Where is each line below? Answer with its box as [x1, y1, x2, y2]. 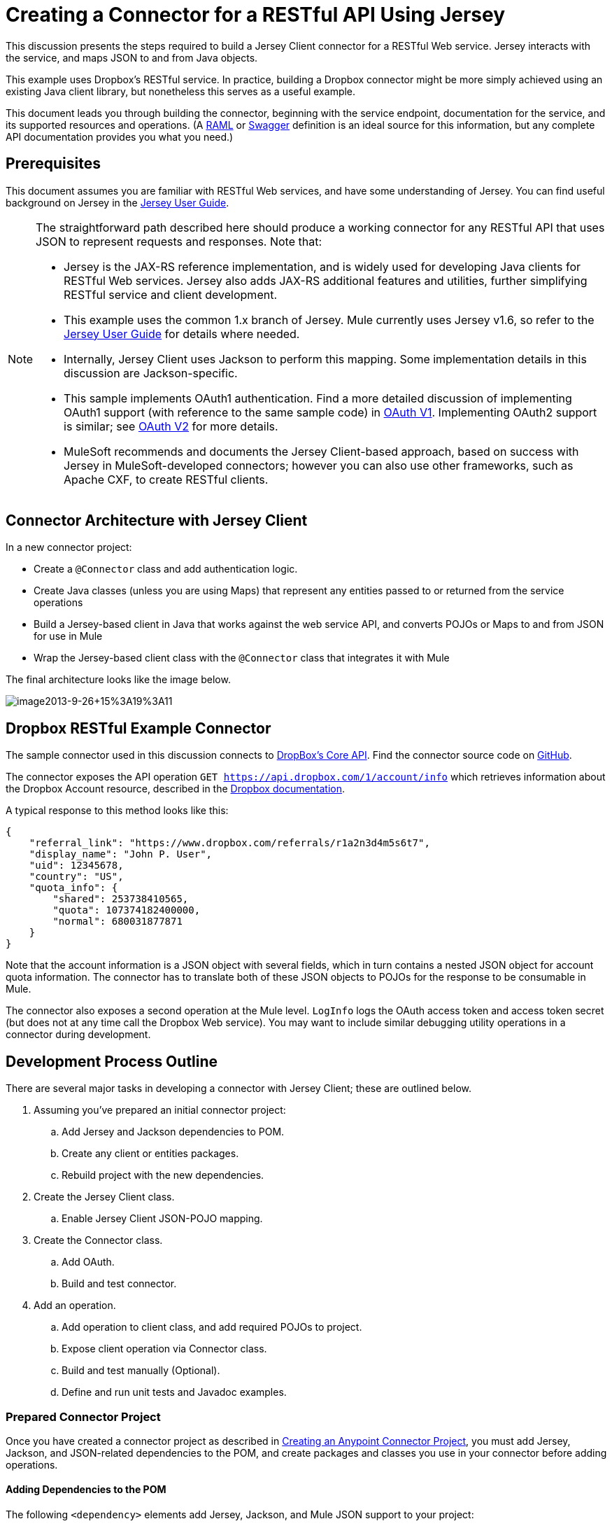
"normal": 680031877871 [52, 916, 183, 927]
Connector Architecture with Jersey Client [6, 512, 308, 530]
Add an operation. [34, 1299, 116, 1312]
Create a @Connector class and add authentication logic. [34, 563, 298, 575]
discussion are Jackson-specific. [64, 365, 238, 380]
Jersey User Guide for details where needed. [64, 326, 300, 341]
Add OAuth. [62, 1256, 115, 1268]
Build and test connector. [62, 1277, 177, 1290]
